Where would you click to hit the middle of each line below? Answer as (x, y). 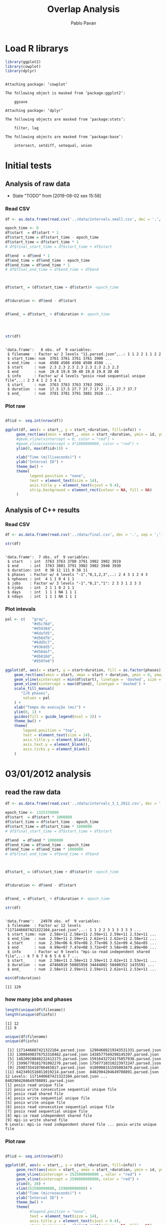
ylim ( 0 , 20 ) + (31, 1184)
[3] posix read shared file (34, 1094)
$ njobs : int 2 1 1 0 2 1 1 (41, 588)
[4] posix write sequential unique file (48, 1098)
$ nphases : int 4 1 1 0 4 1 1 (41, 579)
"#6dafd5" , (43, 633)
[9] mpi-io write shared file (37, 1120)
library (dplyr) (21, 71)
